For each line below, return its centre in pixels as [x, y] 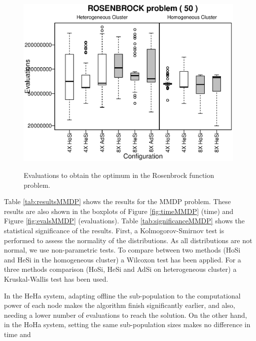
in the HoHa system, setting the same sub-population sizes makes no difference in [127, 324]
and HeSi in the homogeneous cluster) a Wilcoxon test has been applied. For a [123, 259]
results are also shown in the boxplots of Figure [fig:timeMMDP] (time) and [119, 211]
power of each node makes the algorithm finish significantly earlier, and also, [120, 305]
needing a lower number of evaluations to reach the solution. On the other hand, [126, 315]
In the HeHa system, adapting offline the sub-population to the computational [122, 295]
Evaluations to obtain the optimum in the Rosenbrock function [119, 175]
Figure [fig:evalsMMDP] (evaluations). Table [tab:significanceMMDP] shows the [124, 221]
